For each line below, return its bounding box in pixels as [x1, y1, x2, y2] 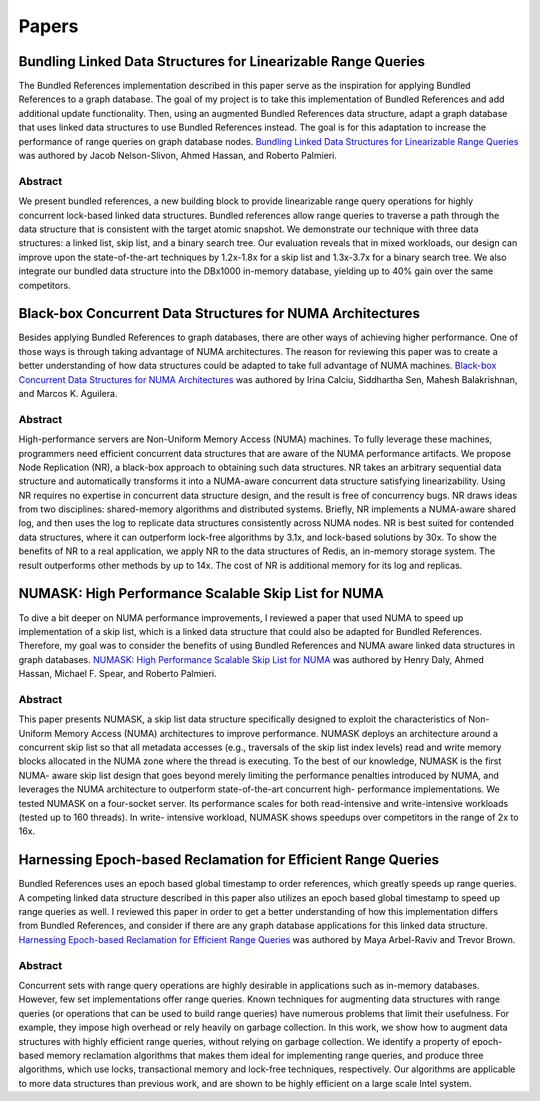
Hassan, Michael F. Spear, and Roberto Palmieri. [18, 668, 217, 680]
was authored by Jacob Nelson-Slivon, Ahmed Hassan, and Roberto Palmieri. [18, 150, 337, 162]
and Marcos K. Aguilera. [18, 387, 118, 399]
